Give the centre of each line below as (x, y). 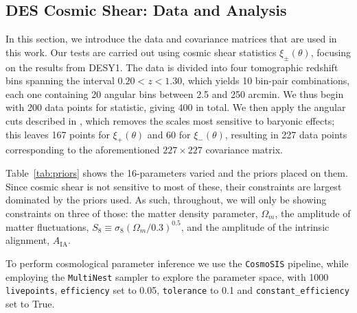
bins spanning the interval (60, 80)
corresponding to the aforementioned (83, 150)
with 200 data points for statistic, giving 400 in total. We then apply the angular (176, 107)
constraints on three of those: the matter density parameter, (132, 213)
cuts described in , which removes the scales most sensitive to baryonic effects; (170, 120)
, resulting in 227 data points (286, 134)
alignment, (28, 240)
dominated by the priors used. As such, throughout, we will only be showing (166, 200)
